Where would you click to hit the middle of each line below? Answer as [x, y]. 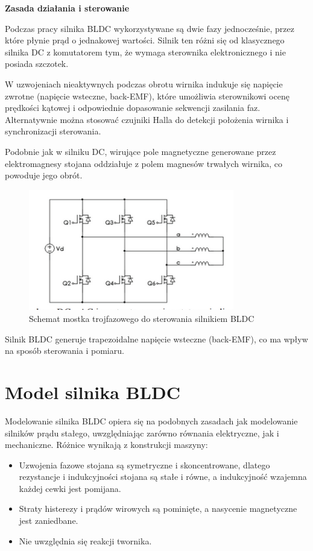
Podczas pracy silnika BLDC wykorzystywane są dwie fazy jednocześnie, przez [150, 28]
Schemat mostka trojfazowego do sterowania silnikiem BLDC [142, 318]
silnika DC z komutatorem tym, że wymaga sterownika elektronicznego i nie [145, 52]
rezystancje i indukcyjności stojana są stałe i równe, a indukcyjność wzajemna [163, 477]
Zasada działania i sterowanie [67, 8]
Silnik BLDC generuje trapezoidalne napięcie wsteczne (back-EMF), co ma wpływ [156, 338]
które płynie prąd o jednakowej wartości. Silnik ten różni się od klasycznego [145, 40]
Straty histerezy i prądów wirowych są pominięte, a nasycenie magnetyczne [158, 508]
